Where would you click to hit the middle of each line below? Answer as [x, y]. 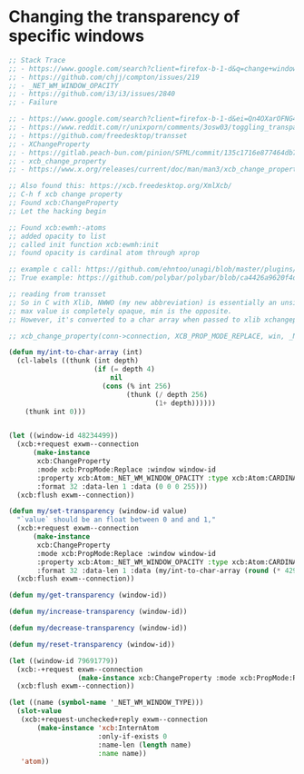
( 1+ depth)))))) [186, 403]
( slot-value [39, 711]
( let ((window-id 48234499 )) [64, 436]
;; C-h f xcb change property [66, 194]
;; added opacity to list [57, 236]
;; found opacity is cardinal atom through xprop [104, 253]
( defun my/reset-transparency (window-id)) [92, 644]
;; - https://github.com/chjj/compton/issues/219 [104, 77]
